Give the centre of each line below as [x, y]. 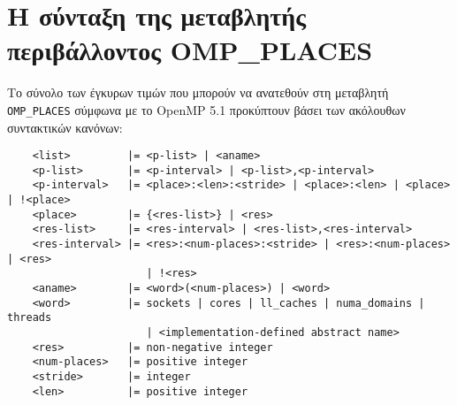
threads [30, 318]
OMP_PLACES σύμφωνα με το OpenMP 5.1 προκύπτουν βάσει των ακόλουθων [206, 109]
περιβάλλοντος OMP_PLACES [190, 50]
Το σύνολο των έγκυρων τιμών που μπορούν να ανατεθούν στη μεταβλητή [198, 92]
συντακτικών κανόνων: [65, 127]
